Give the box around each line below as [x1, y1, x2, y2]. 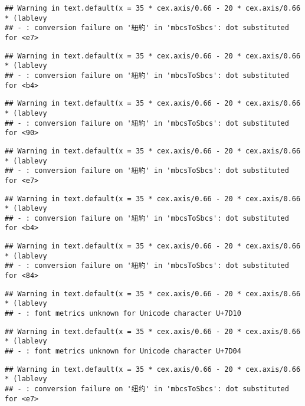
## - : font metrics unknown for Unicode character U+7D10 [5, 309, 241, 318]
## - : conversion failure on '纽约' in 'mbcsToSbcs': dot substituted [5, 385, 289, 393]
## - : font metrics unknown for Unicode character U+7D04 [5, 347, 241, 356]
